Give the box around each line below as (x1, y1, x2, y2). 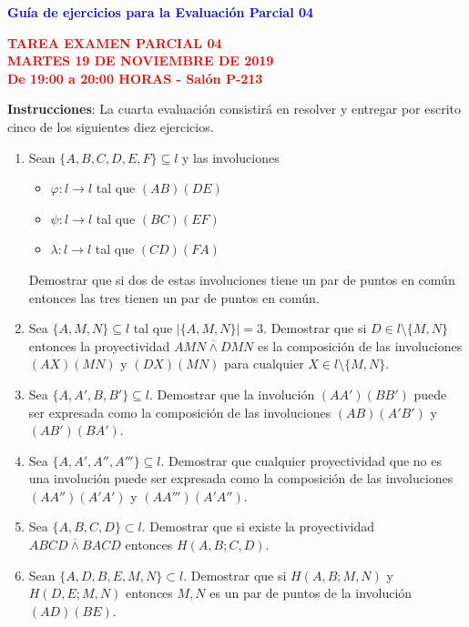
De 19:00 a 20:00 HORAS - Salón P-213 (7, 68, 263, 87)
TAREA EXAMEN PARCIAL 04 (7, 33, 222, 52)
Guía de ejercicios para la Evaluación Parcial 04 (7, 3, 314, 21)
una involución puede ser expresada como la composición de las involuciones (28, 469, 454, 488)
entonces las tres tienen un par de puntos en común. (28, 288, 320, 307)
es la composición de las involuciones (257, 336, 463, 355)
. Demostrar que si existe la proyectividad (141, 517, 375, 536)
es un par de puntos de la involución (209, 583, 413, 602)
